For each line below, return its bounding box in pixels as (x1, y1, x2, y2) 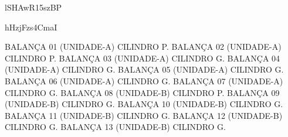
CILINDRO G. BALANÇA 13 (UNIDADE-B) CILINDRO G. (5, 121, 226, 133)
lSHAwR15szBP (5, 1, 62, 13)
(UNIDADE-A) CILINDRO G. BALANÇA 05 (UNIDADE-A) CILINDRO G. (5, 63, 284, 76)
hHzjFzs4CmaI (5, 20, 57, 33)
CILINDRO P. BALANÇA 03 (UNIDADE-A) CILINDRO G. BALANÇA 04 (5, 52, 280, 64)
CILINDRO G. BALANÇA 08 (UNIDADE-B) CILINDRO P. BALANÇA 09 (5, 86, 280, 98)
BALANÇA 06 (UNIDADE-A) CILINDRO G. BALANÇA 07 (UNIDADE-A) (5, 74, 283, 87)
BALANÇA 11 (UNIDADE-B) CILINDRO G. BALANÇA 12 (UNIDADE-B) (5, 109, 283, 121)
